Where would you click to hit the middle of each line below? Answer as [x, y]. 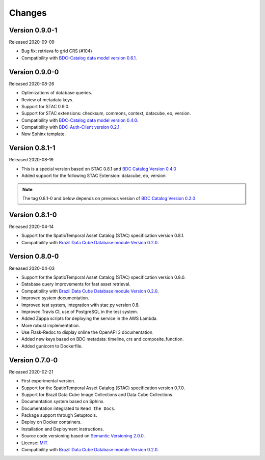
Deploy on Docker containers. [52, 422]
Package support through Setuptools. [59, 415]
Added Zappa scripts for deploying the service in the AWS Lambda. [90, 318]
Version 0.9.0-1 [33, 30]
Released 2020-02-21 [31, 372]
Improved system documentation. [55, 298]
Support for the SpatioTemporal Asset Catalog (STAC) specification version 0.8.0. [104, 277]
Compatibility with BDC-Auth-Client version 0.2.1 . [71, 127]
